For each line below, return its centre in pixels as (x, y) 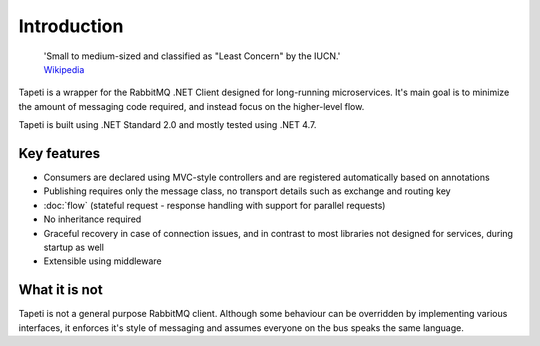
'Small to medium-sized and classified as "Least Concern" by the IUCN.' (192, 56)
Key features (59, 153)
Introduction (71, 26)
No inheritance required (92, 219)
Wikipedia (64, 69)
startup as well (74, 247)
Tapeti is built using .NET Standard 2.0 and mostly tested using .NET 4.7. (167, 125)
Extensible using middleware (102, 261)
